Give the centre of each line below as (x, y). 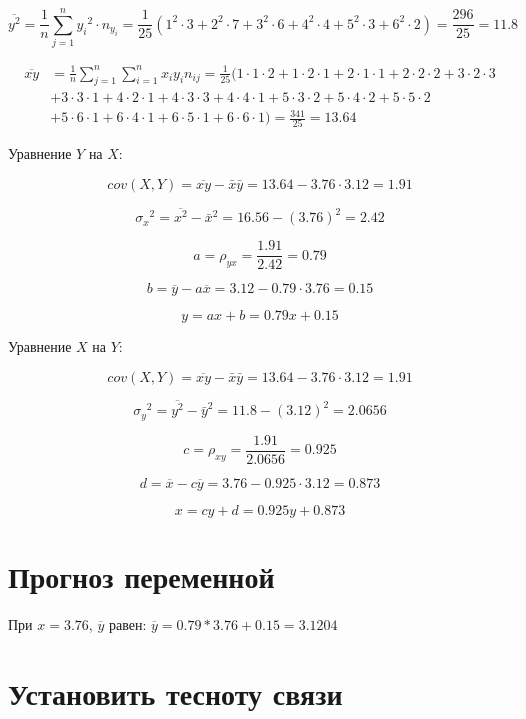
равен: (127, 623)
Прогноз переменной (141, 575)
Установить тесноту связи (175, 692)
